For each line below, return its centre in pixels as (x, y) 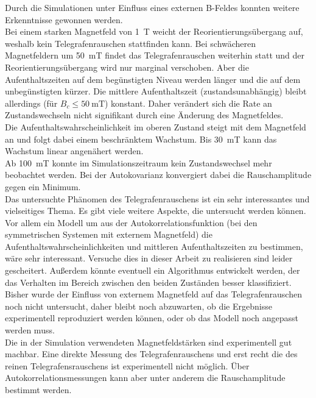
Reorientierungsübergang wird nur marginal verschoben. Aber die (127, 67)
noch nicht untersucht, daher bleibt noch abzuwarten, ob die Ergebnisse (139, 306)
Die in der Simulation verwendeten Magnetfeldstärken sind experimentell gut (149, 342)
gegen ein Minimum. (43, 186)
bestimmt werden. (38, 389)
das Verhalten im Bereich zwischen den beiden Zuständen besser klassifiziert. (148, 282)
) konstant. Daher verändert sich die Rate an (188, 103)
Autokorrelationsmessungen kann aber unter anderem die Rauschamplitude (145, 378)
